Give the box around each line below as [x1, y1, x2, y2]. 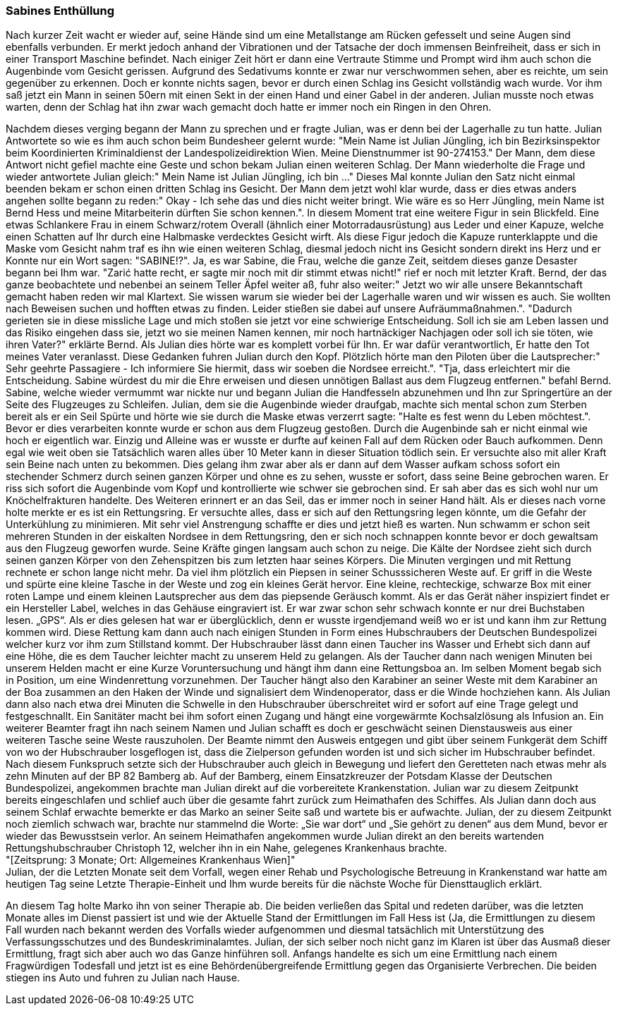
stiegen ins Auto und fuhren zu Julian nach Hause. [6, 972, 240, 984]
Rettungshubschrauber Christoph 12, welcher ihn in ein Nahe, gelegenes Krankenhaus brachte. [6, 842, 447, 854]
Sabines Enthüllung [6, 4, 115, 18]
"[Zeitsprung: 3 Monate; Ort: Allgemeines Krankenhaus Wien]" [6, 854, 296, 866]
